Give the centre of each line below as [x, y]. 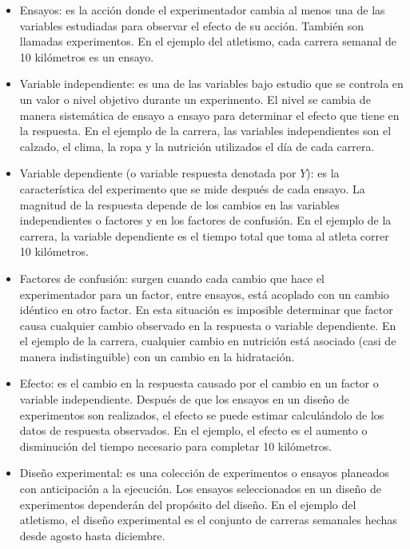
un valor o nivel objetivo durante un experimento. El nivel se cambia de [195, 99]
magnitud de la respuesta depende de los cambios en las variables [179, 204]
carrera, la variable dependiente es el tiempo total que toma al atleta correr [204, 235]
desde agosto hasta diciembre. [92, 535]
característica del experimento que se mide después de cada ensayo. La [192, 188]
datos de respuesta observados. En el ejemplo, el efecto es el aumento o [193, 430]
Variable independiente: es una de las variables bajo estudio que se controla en [211, 84]
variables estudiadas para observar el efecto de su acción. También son [192, 25]
